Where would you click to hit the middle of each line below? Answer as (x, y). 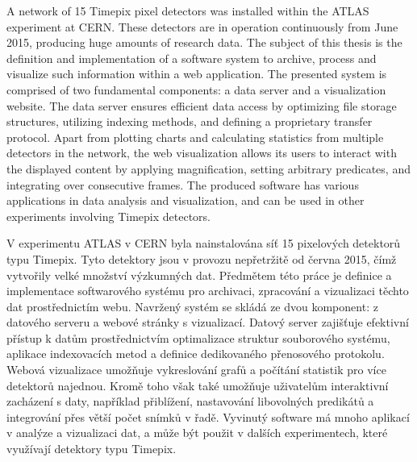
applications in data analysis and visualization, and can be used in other (186, 200)
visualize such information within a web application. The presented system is (197, 74)
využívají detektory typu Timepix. (92, 449)
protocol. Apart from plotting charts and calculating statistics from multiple (195, 137)
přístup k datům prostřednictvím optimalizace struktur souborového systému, (198, 337)
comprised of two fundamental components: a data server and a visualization (196, 89)
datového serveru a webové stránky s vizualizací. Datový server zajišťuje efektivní (208, 322)
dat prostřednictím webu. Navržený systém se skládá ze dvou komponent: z (192, 306)
